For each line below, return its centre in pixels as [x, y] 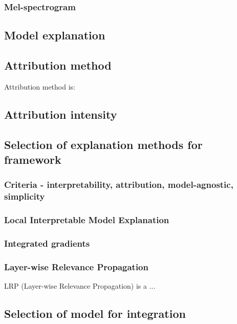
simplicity [25, 196]
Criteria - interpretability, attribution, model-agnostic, [119, 185]
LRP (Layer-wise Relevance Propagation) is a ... [80, 286]
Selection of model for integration [95, 314]
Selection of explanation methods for [103, 144]
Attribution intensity [61, 114]
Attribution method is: [40, 86]
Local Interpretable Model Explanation [87, 220]
